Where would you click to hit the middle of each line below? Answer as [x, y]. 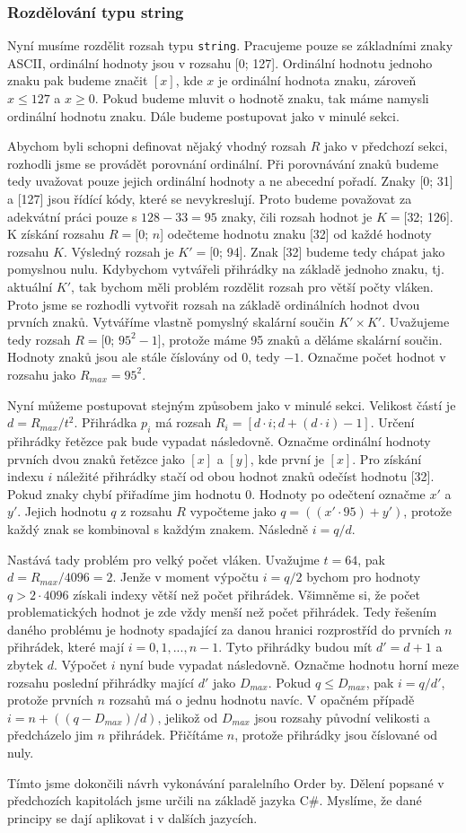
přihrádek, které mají [66, 647]
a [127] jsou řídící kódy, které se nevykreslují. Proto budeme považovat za [210, 199]
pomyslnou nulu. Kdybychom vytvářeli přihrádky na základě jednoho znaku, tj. [226, 269]
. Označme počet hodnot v [373, 357]
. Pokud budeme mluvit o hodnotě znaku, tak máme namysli [262, 98]
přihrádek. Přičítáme [166, 735]
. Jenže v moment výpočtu [186, 577]
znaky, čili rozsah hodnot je [297, 216]
